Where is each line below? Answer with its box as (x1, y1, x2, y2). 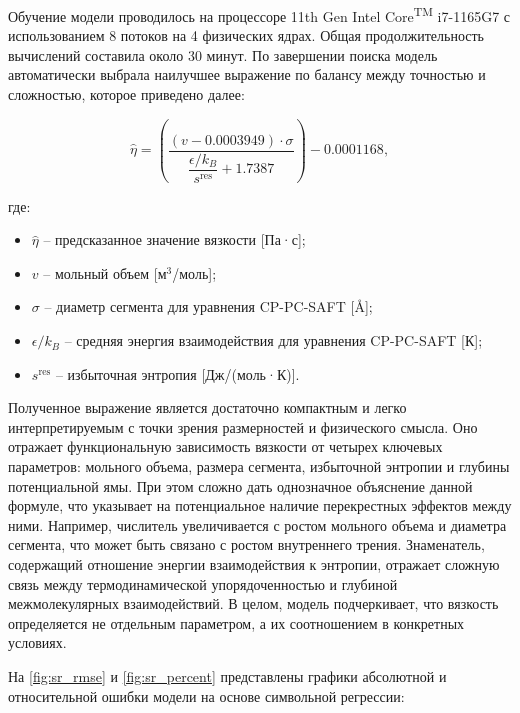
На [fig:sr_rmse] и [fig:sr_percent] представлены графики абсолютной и (8, 665, 447, 686)
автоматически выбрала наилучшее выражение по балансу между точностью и (8, 64, 486, 85)
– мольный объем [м (43, 262, 167, 283)
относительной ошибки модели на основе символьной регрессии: (8, 685, 405, 706)
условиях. (8, 632, 67, 653)
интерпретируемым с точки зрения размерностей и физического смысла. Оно (8, 416, 478, 437)
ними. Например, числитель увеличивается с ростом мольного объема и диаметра (8, 514, 507, 535)
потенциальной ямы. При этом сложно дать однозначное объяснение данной (8, 475, 473, 496)
